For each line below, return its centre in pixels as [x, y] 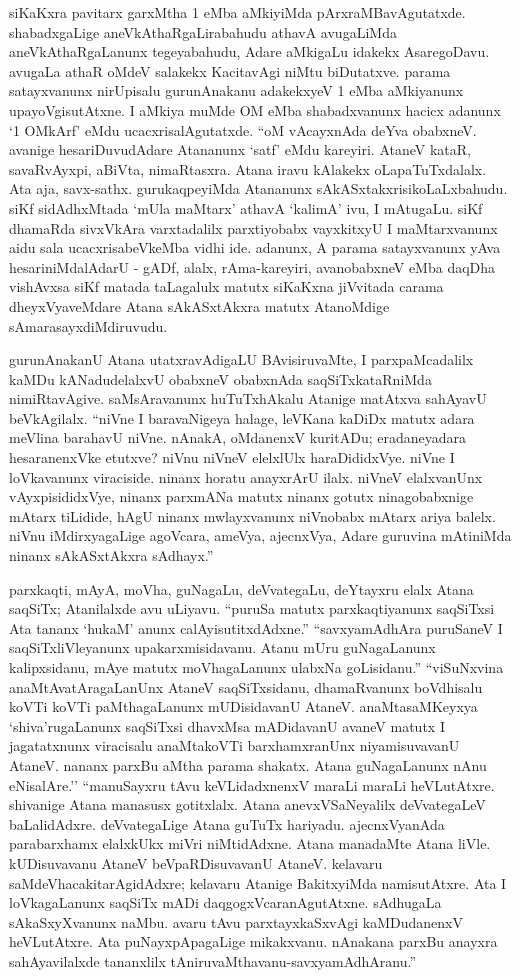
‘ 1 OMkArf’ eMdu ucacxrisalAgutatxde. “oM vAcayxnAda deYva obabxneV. [243, 129]
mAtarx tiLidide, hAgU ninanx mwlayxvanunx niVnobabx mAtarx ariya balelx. [252, 515]
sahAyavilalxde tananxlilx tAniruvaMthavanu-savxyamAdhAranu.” [213, 960]
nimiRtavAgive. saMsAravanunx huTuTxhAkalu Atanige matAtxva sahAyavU [248, 398]
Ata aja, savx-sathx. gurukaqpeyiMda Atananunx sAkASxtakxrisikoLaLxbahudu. [258, 188]
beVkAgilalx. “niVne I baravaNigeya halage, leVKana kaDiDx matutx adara [242, 417]
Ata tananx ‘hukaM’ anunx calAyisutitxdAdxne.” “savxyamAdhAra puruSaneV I [256, 627]
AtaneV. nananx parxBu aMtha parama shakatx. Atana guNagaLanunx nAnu [248, 764]
